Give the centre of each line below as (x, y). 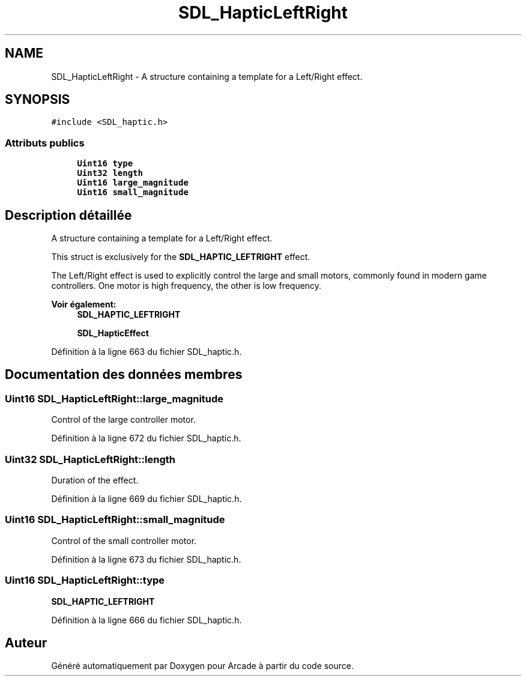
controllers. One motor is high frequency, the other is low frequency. (186, 286)
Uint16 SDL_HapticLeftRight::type (85, 580)
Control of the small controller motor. (124, 540)
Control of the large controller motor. (123, 420)
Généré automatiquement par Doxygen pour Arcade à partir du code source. (203, 666)
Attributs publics (45, 143)
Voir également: (84, 304)
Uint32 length (110, 173)
